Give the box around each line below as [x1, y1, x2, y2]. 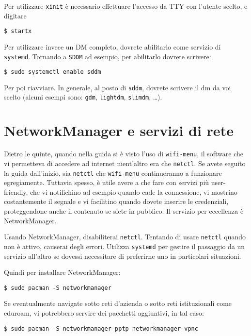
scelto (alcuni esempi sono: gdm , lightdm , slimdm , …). [4, 92, 162, 102]
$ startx [4, 28, 32, 35]
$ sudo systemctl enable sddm [4, 68, 101, 76]
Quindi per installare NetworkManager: [4, 267, 121, 277]
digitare [4, 10, 27, 20]
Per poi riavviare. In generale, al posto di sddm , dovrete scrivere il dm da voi [4, 82, 231, 92]
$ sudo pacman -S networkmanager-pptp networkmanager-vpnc [4, 325, 198, 332]
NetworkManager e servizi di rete [4, 120, 234, 140]
